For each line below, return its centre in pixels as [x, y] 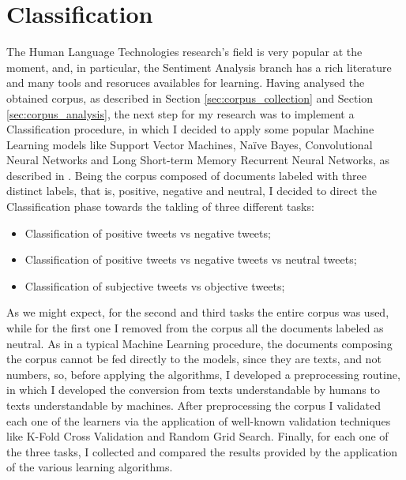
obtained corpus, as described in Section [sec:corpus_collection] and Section [190, 97]
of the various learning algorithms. [90, 467]
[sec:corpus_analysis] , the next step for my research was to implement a [180, 113]
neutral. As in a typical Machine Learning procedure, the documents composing [199, 343]
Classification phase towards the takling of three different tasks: [160, 206]
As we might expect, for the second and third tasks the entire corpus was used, [198, 312]
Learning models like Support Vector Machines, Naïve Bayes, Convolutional [190, 144]
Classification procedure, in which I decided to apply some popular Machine [190, 129]
